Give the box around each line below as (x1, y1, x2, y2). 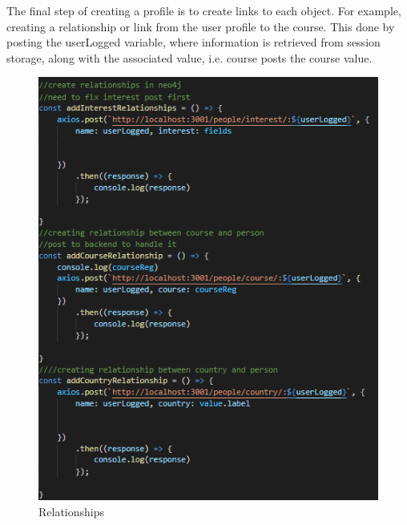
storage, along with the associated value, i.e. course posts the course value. (6, 49, 373, 66)
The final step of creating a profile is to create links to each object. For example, (6, 2, 401, 18)
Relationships (38, 503, 105, 519)
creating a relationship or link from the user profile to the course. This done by (6, 18, 395, 34)
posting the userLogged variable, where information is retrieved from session (6, 34, 381, 50)
